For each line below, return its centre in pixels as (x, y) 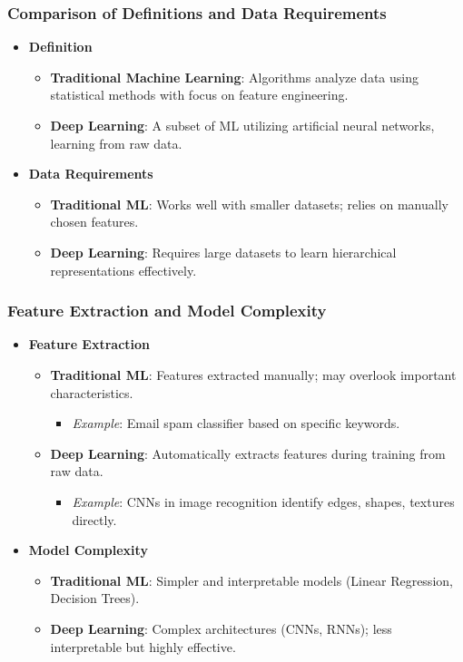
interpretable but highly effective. (143, 646)
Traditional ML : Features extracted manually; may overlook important (253, 374)
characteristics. (92, 392)
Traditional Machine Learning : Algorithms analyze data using (234, 77)
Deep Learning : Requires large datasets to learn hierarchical (223, 252)
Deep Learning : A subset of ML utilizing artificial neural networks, (242, 125)
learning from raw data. (116, 143)
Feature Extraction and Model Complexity (167, 311)
